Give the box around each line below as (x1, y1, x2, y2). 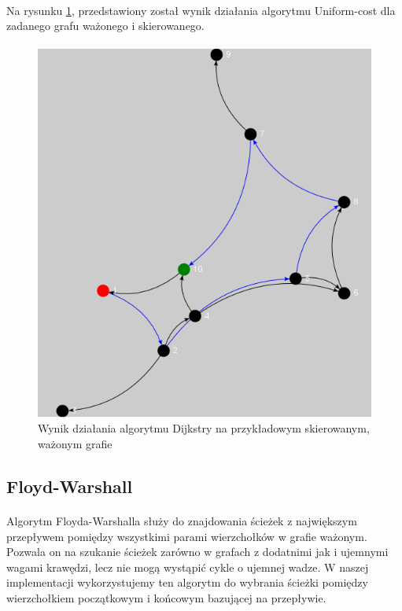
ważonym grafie (38, 435, 112, 451)
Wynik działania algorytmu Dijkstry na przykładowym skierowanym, (38, 420, 370, 436)
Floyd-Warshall (6, 473, 133, 498)
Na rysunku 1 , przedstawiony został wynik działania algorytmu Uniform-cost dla (6, 2, 396, 18)
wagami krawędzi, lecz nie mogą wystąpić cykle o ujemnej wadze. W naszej (6, 558, 369, 575)
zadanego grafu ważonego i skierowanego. (6, 17, 205, 34)
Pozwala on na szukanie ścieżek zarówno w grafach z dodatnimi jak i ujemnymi (6, 543, 389, 560)
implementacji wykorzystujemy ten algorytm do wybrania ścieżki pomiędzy (6, 574, 368, 591)
